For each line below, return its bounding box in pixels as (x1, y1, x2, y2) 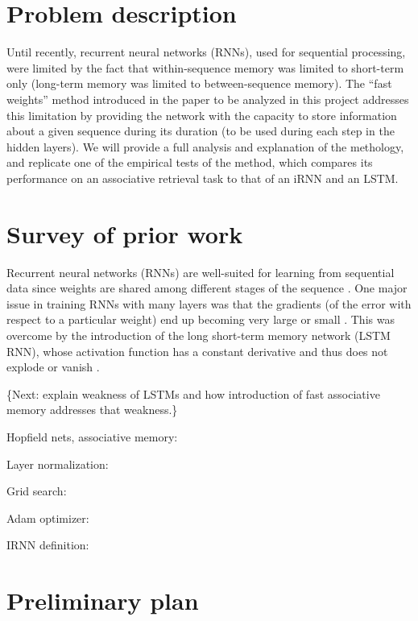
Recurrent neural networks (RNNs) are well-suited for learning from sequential (6, 263, 395, 280)
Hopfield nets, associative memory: (6, 428, 178, 445)
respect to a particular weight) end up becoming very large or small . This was (6, 311, 395, 328)
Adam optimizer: (6, 509, 89, 526)
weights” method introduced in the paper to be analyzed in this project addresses (6, 90, 409, 107)
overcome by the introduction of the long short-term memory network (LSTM (6, 326, 391, 343)
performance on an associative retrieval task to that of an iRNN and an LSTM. (6, 169, 399, 186)
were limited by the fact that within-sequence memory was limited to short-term (6, 59, 404, 76)
